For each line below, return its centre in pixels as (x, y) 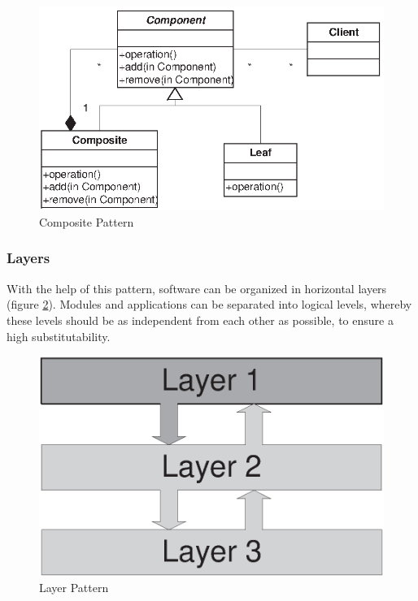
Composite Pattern (87, 221)
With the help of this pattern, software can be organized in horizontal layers (197, 288)
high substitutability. (59, 336)
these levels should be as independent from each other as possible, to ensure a (200, 320)
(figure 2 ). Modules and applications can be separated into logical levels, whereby (209, 304)
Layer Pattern (74, 588)
